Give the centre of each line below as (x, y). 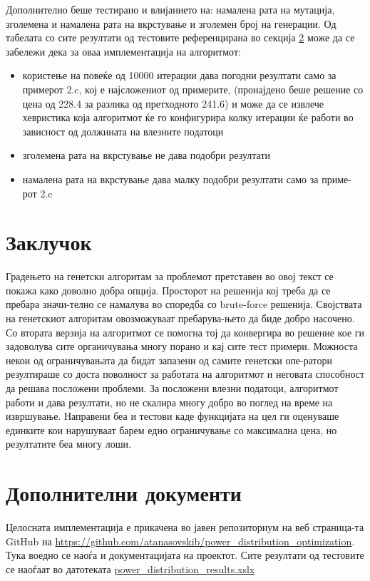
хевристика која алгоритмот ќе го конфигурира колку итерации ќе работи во (188, 117)
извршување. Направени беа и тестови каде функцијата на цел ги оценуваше (173, 416)
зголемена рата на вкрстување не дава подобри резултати (147, 155)
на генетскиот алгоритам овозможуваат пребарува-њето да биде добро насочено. (180, 318)
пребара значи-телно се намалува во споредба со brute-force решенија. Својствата (184, 304)
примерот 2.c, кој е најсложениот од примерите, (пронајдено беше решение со (193, 89)
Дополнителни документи (124, 493)
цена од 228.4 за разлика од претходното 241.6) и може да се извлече (173, 103)
